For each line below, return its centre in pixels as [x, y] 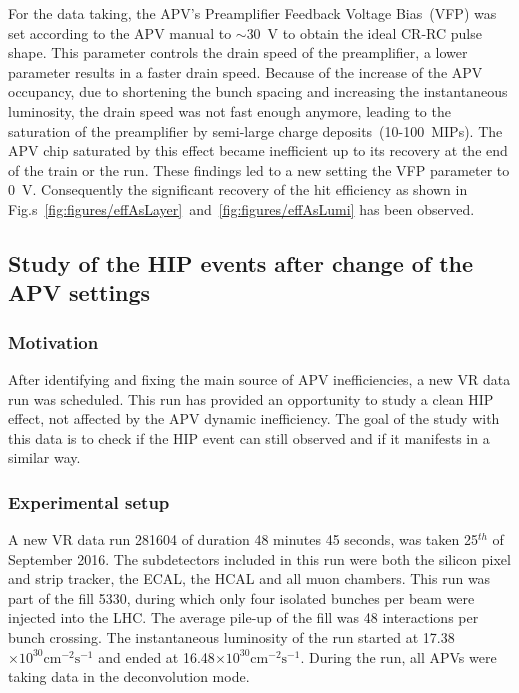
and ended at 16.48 [156, 656]
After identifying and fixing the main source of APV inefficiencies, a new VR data [259, 378]
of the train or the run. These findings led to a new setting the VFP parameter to [259, 169]
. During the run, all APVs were [398, 656]
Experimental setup [89, 501]
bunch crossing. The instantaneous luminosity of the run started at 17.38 [231, 637]
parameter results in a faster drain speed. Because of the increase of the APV [245, 71]
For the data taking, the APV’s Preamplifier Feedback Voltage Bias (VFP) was [252, 13]
